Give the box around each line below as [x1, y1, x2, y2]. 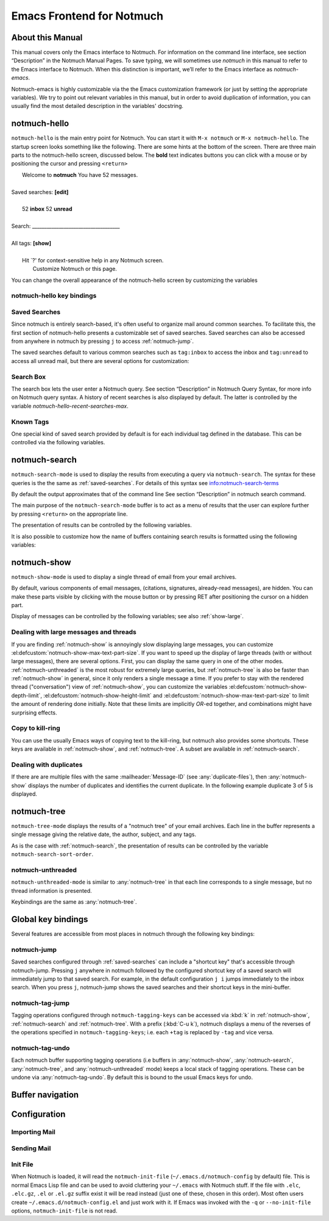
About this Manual [11, 32, 83, 43]
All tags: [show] [11, 240, 52, 247]
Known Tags [11, 417, 49, 426]
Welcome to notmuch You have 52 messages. [22, 171, 138, 178]
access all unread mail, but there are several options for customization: [11, 357, 189, 364]
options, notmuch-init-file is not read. [11, 1207, 118, 1214]
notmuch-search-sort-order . [11, 851, 94, 858]
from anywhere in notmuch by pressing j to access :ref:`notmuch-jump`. [11, 337, 194, 345]
